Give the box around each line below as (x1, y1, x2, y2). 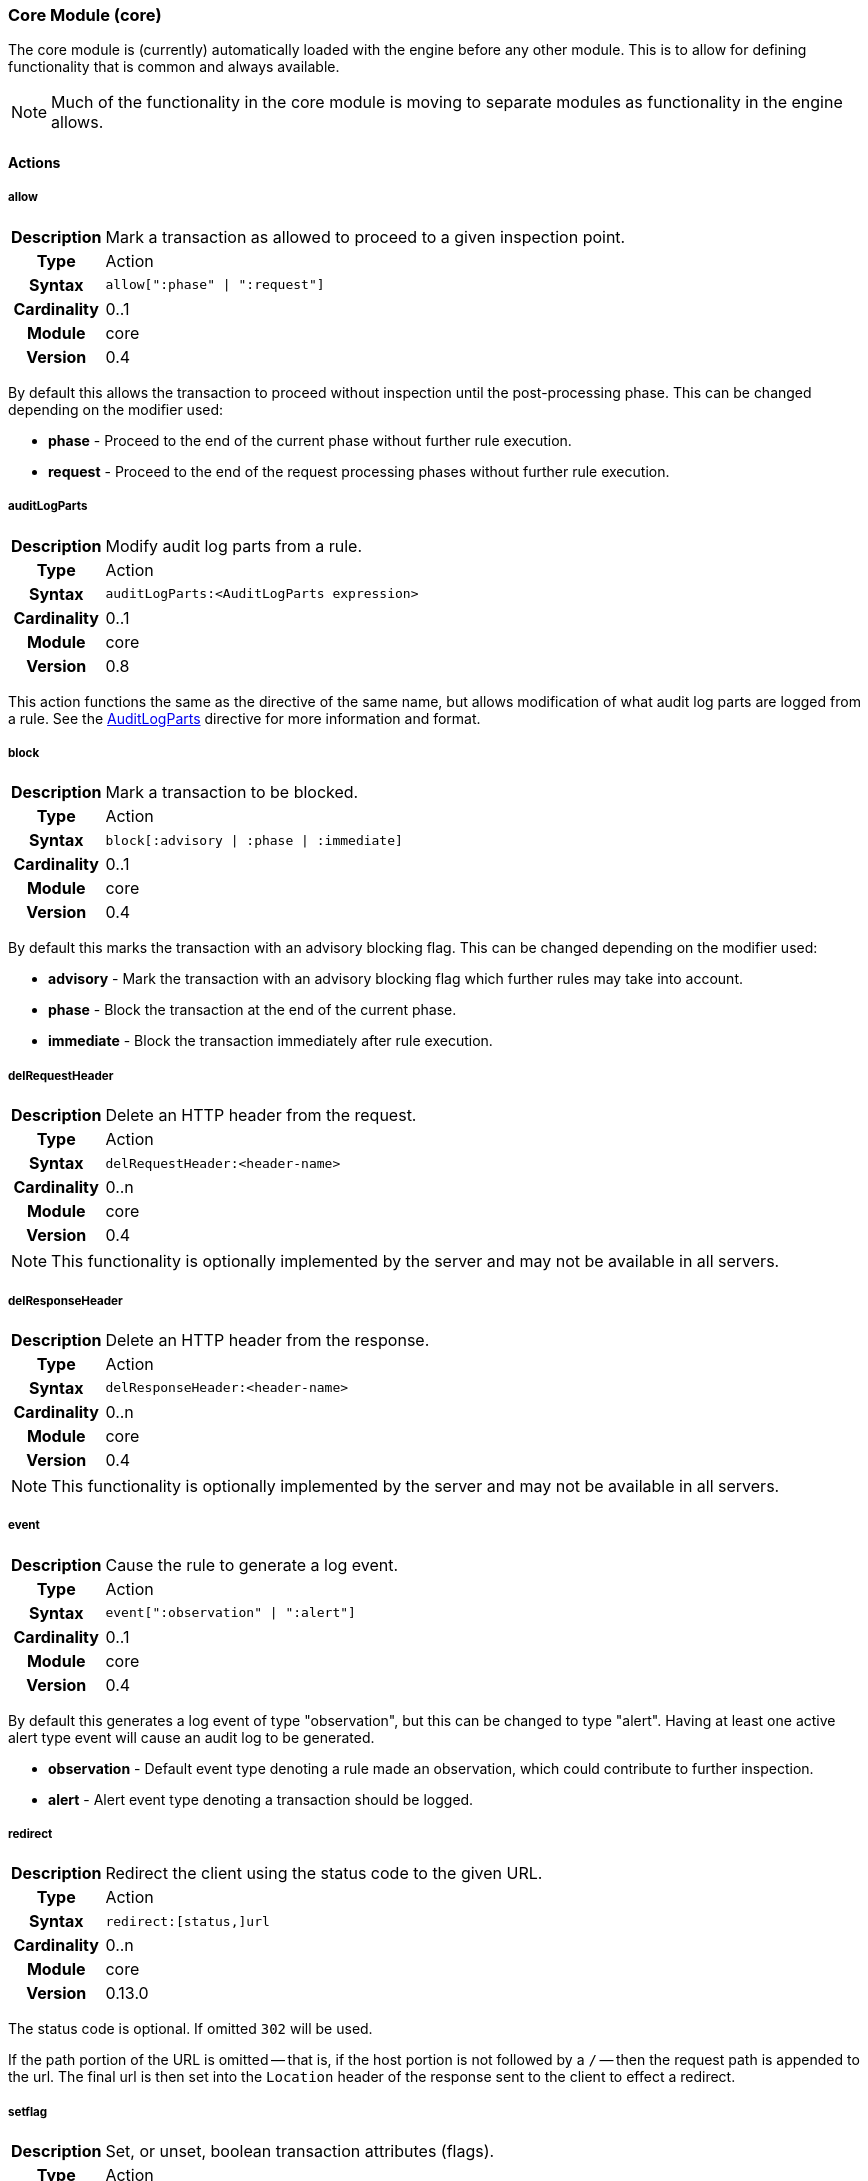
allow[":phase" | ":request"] (105, 277, 325, 293)
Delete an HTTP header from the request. (105, 1105, 417, 1126)
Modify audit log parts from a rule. (105, 535, 363, 556)
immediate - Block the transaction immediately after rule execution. (48, 1032, 493, 1050)
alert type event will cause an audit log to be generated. (8, 1728, 375, 1746)
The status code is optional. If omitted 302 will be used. (8, 2020, 373, 2038)
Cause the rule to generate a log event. (105, 1554, 399, 1575)
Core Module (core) (8, 5, 162, 25)
